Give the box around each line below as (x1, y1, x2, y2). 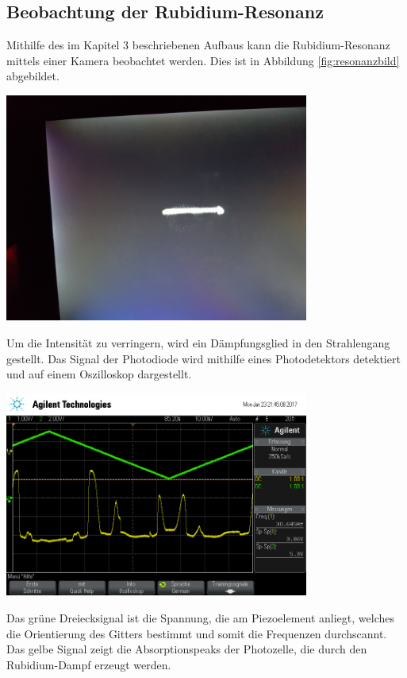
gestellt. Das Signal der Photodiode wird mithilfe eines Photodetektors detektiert (6, 350, 401, 366)
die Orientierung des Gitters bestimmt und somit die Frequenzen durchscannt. (6, 625, 387, 641)
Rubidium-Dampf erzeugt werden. (6, 656, 171, 672)
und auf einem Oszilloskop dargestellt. (6, 366, 192, 382)
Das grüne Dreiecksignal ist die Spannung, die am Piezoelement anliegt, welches (6, 610, 394, 626)
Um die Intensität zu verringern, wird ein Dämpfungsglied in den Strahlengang (6, 335, 390, 351)
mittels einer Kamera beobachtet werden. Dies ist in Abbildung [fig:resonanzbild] (6, 52, 400, 68)
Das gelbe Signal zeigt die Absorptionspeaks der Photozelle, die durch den (6, 641, 367, 657)
